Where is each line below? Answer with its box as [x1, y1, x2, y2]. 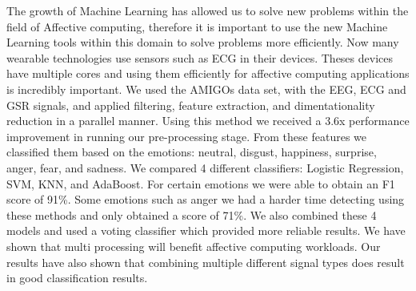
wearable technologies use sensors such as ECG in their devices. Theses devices [6, 49, 393, 66]
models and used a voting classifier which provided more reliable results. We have [6, 222, 406, 239]
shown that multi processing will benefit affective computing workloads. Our [6, 237, 381, 254]
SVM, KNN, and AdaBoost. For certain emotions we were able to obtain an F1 [6, 175, 395, 192]
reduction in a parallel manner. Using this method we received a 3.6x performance [6, 112, 410, 129]
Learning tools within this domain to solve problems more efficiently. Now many [6, 34, 399, 51]
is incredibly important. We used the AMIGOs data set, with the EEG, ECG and [6, 80, 406, 97]
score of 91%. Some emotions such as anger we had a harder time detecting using [6, 191, 405, 208]
